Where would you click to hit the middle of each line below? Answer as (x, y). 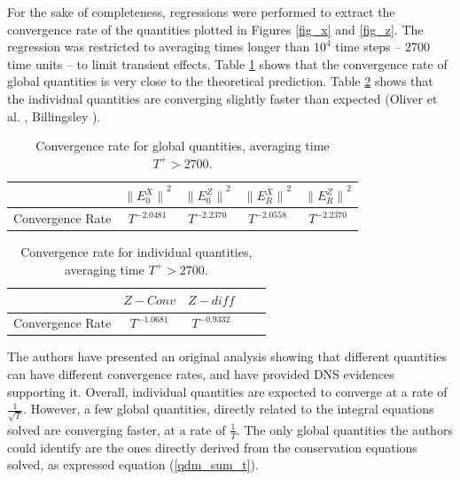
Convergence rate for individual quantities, (136, 252)
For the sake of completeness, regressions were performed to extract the (201, 12)
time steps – (368, 46)
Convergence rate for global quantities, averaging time (183, 146)
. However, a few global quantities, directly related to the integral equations (229, 409)
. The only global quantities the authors (344, 429)
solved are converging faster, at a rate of (117, 429)
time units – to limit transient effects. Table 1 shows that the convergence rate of (227, 63)
